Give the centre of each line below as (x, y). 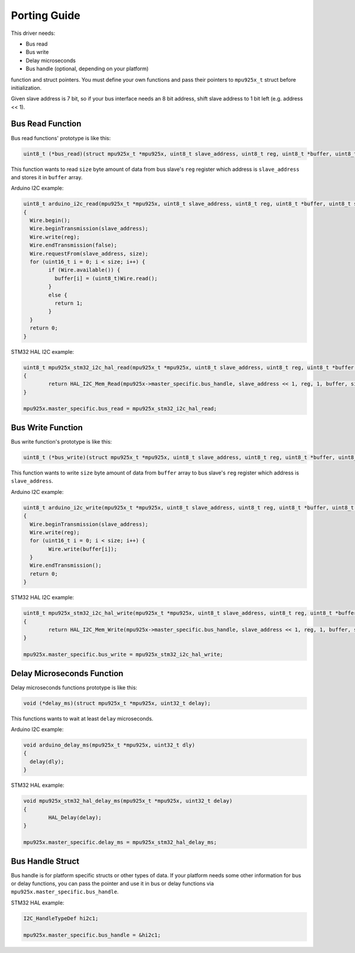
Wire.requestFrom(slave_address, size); (89, 253)
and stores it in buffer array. (47, 177)
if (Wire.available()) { (84, 270)
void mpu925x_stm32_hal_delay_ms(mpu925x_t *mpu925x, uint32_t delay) (128, 801)
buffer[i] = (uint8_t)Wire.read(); (106, 278)
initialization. (26, 88)
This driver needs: (33, 33)
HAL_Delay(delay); (75, 817)
